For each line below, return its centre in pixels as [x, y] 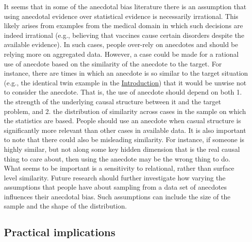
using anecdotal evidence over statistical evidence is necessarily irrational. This [121, 16]
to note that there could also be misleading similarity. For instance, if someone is [124, 139]
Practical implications [60, 232]
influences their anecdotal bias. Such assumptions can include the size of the [117, 196]
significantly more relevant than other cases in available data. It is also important [125, 130]
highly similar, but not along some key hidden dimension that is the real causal [122, 149]
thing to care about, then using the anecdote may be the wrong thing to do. [117, 158]
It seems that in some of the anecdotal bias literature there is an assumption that [125, 6]
